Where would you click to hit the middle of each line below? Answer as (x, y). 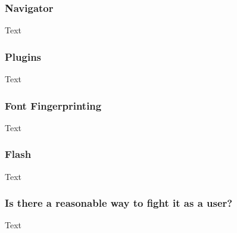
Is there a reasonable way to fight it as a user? (119, 203)
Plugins (23, 56)
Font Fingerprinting (53, 105)
